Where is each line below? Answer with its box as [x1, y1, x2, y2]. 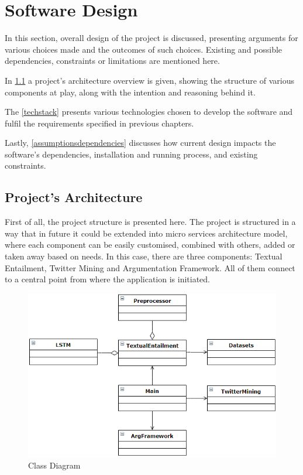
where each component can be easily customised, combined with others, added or [5, 238, 295, 251]
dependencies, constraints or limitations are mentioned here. [5, 54, 220, 67]
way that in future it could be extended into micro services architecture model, [5, 227, 288, 239]
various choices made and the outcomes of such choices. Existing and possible [5, 43, 283, 55]
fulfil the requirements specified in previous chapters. [5, 117, 194, 129]
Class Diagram [28, 459, 81, 471]
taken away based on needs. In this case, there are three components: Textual [5, 250, 283, 262]
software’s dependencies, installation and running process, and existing [5, 148, 258, 160]
